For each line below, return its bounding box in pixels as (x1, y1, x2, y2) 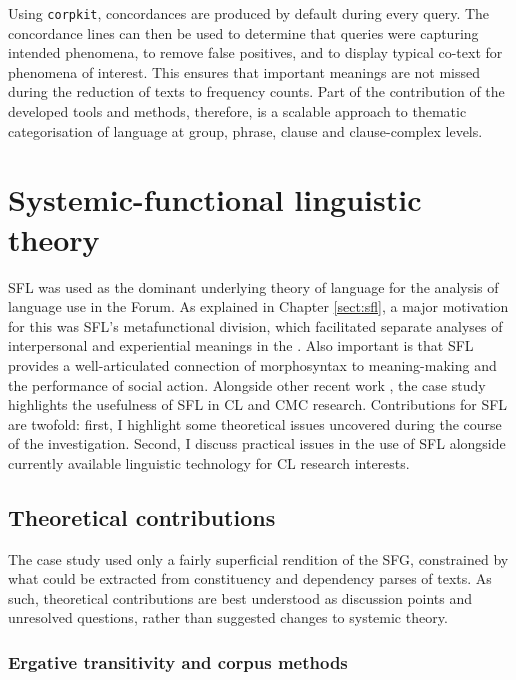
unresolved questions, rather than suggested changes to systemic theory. (8, 607, 448, 628)
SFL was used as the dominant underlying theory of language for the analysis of (8, 276, 499, 297)
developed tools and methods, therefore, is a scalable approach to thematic (8, 101, 467, 122)
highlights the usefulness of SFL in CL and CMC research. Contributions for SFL (8, 394, 508, 415)
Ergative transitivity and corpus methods (8, 649, 348, 674)
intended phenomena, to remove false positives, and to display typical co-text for (8, 42, 503, 63)
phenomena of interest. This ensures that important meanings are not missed (8, 61, 481, 82)
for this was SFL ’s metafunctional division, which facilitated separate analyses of (8, 315, 503, 336)
